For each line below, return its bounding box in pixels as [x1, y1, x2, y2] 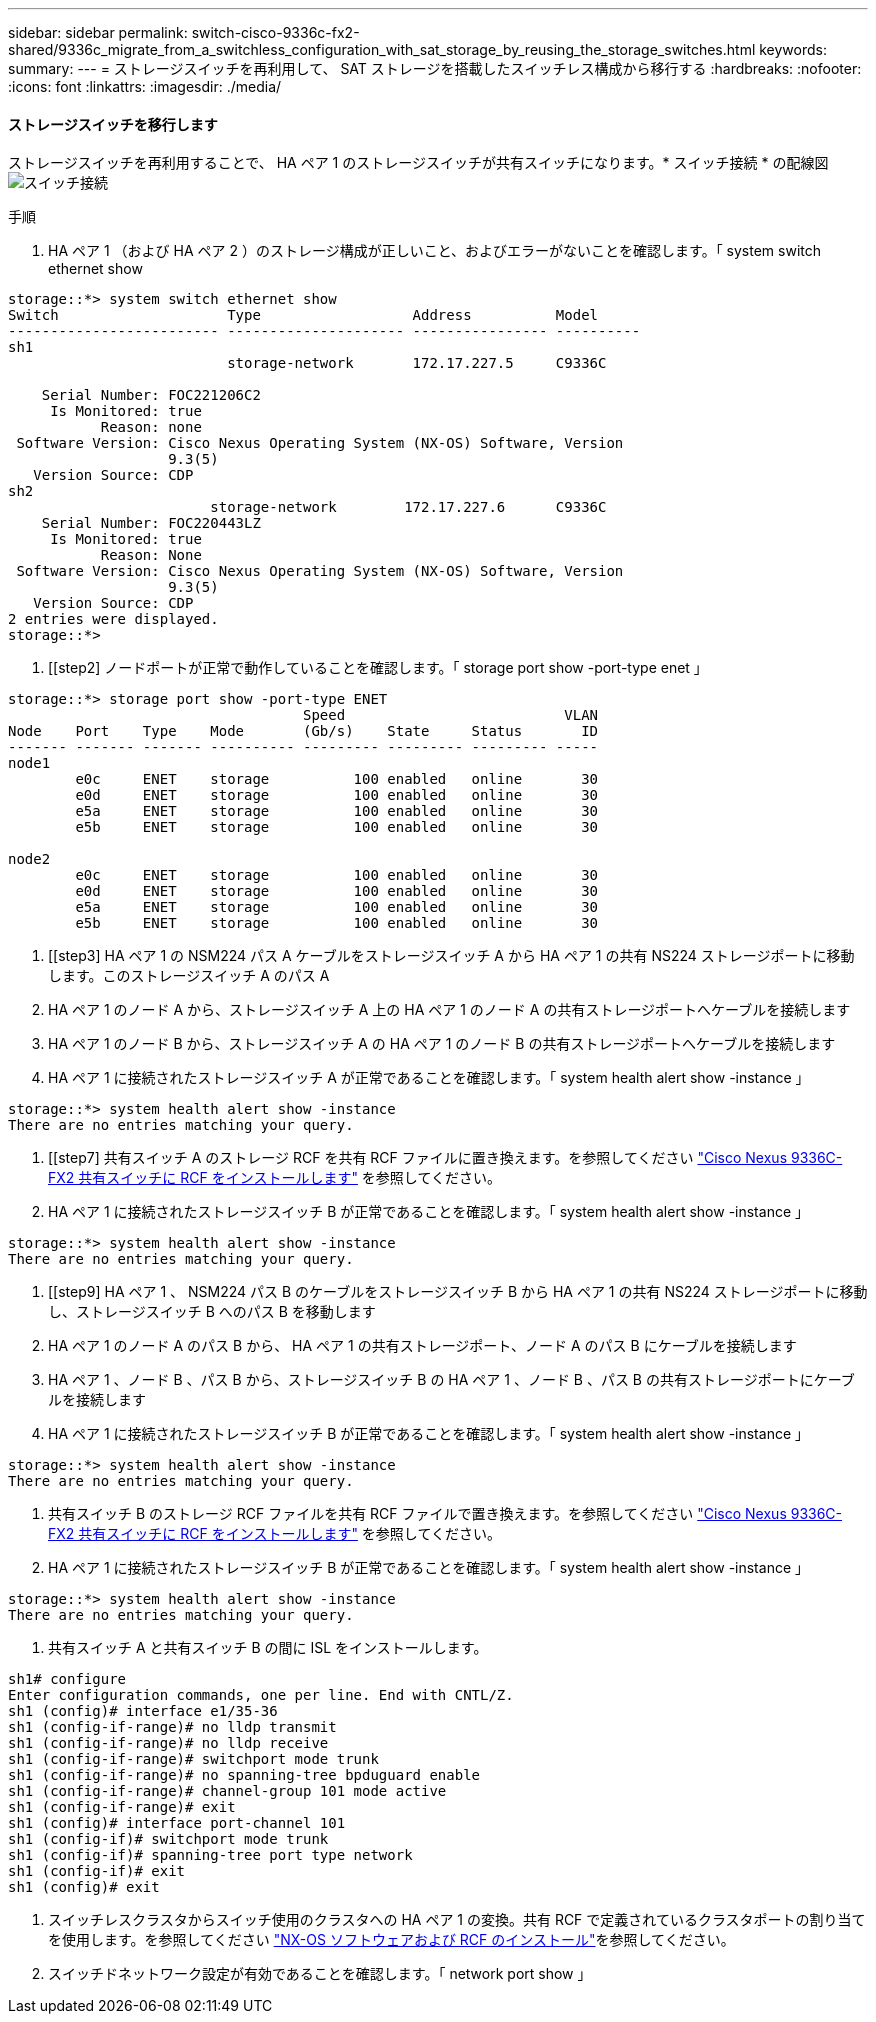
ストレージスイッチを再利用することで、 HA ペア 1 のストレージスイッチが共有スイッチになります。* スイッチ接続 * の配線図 [8, 154, 829, 172]
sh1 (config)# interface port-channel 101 [8, 1815, 346, 1832]
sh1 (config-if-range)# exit [8, 1799, 236, 1816]
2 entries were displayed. [8, 611, 219, 628]
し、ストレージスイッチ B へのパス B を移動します [48, 1303, 376, 1321]
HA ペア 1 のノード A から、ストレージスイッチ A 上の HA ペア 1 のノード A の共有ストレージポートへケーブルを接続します [48, 1001, 851, 1019]
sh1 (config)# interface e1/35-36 [8, 1703, 278, 1720]
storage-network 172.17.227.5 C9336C [227, 355, 607, 372]
